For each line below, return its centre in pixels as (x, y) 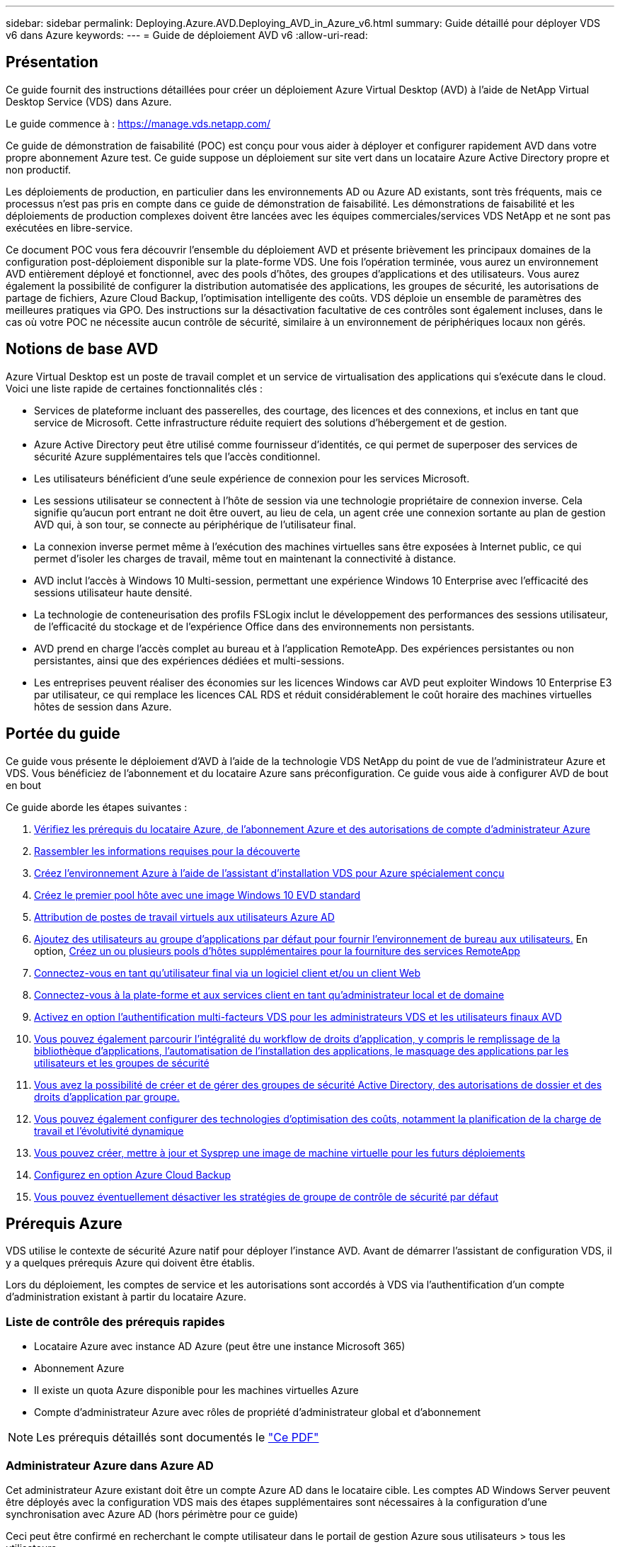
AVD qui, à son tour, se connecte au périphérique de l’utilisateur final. (195, 524)
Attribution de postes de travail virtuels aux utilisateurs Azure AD (184, 917)
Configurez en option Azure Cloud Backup (133, 1174)
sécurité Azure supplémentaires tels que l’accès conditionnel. (177, 456)
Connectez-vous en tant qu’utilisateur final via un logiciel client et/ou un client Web (228, 973)
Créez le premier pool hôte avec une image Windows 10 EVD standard (197, 895)
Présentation (52, 62)
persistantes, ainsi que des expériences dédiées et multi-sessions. (189, 660)
